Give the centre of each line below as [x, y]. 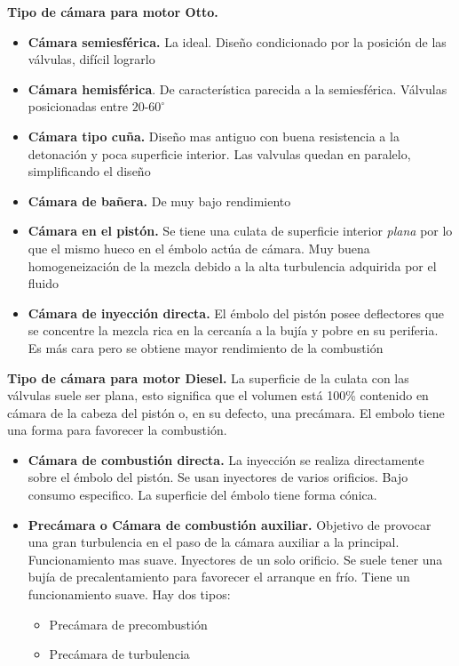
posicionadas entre [78, 106]
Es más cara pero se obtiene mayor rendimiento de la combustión [206, 347]
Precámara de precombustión [128, 624]
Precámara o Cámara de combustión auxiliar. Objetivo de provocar [229, 524]
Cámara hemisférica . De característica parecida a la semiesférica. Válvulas [237, 88]
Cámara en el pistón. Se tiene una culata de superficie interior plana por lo [240, 231]
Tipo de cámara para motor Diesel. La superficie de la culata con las [208, 377]
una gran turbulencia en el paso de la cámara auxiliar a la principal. [214, 542]
